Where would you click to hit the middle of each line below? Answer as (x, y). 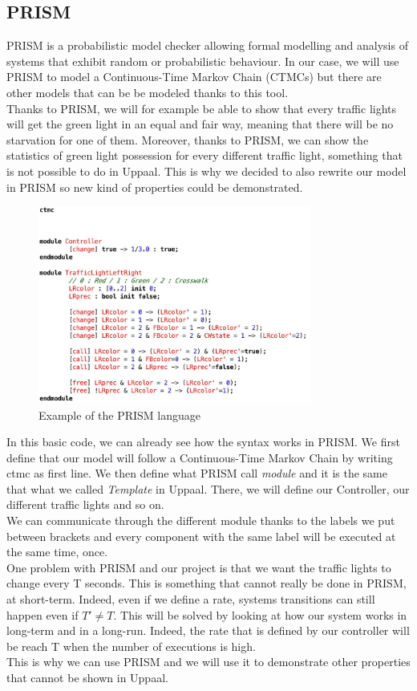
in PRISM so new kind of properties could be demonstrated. (155, 187)
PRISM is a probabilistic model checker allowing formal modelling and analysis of (207, 45)
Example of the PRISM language (120, 415)
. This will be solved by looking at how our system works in (260, 614)
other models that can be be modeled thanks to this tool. (148, 92)
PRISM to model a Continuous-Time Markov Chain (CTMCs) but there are (194, 77)
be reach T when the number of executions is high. (131, 646)
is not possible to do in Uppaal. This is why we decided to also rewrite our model (206, 171)
